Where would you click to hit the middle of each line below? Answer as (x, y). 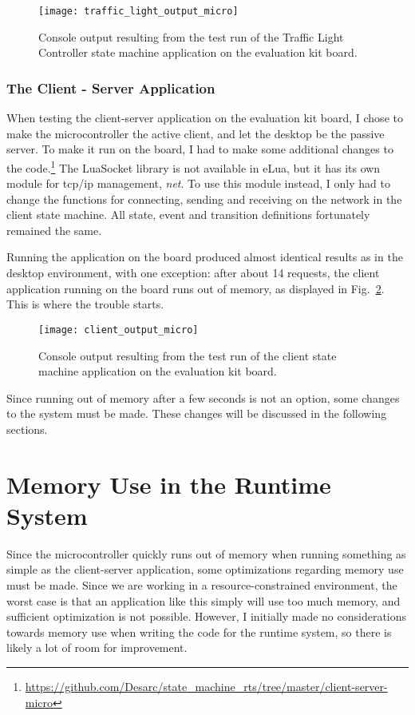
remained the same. (54, 230)
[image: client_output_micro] (119, 330)
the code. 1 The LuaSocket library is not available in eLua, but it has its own (194, 166)
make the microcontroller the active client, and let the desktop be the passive (196, 133)
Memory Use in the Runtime (169, 484)
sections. (27, 429)
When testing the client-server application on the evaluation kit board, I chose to (205, 118)
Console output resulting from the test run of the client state (188, 355)
